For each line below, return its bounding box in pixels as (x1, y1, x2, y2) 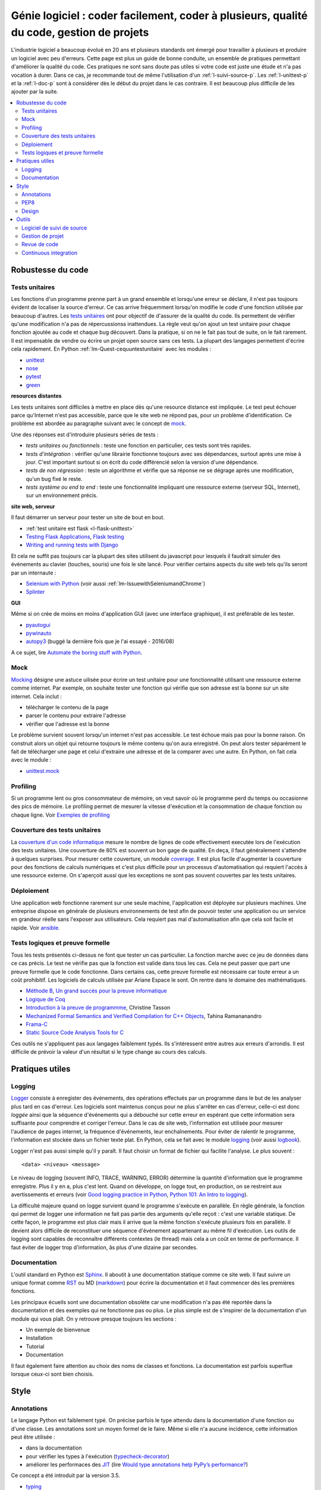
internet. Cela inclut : (11, 693, 62, 700)
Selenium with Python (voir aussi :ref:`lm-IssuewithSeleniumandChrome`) (26, 580, 205, 587)
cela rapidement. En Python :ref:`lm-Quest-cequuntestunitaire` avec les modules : (11, 346, 212, 353)
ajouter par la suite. (11, 88, 59, 95)
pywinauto (26, 629, 52, 637)
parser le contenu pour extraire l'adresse (26, 712, 126, 719)
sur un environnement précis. (26, 492, 98, 499)
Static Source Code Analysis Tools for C (26, 1029, 124, 1036)
